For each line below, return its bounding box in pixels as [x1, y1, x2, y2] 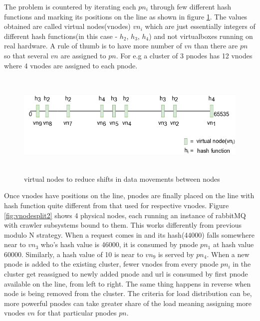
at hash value [213, 239, 254, 250]
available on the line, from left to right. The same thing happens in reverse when [4, 278, 251, 289]
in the [233, 259, 251, 269]
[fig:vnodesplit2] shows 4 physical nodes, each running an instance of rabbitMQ [4, 210, 246, 220]
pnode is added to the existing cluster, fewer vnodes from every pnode [4, 259, 219, 269]
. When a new [207, 249, 250, 259]
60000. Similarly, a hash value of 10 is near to [4, 249, 143, 259]
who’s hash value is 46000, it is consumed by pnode [40, 239, 198, 250]
